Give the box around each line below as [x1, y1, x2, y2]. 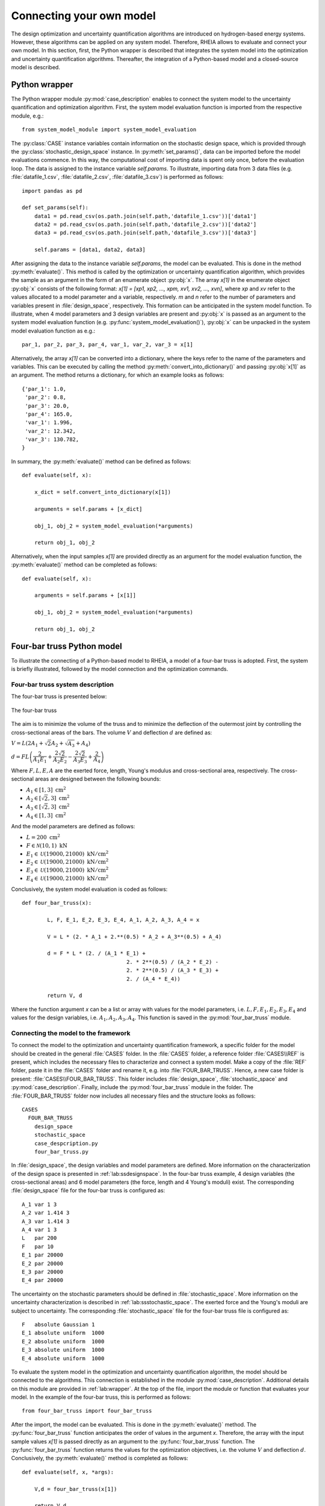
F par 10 [22, 1243, 54, 1250]
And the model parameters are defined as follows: [11, 823, 135, 830]
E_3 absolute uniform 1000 [22, 1346, 105, 1354]
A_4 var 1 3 [22, 1226, 57, 1233]
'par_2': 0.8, [25, 394, 67, 401]
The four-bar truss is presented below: [11, 693, 107, 700]
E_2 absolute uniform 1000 [22, 1338, 105, 1345]
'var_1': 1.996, [25, 419, 73, 426]
